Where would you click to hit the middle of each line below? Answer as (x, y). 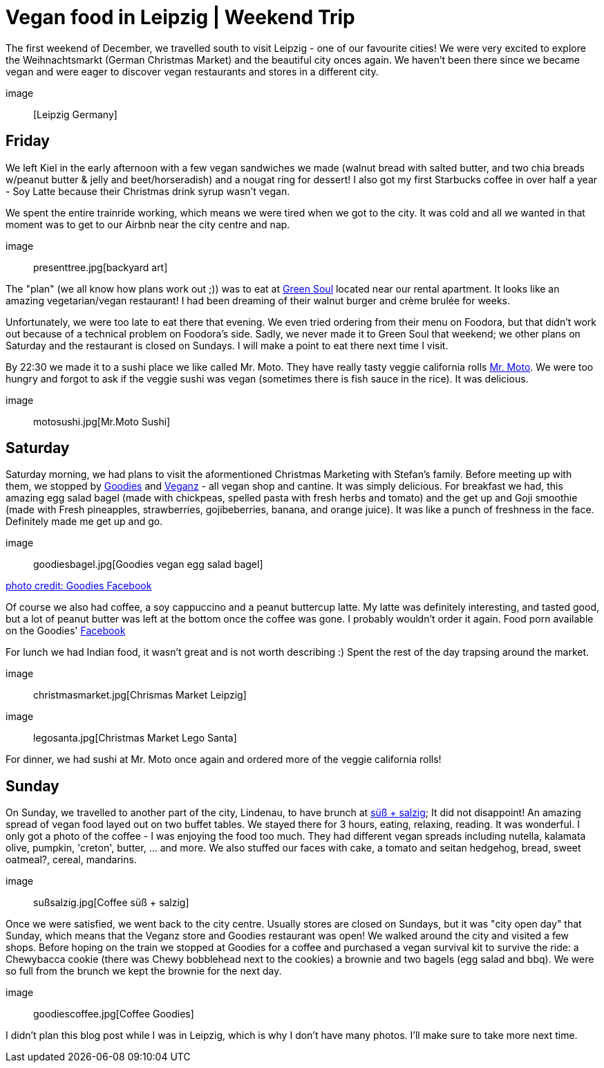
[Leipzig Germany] (75, 114)
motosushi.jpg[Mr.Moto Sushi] (102, 421)
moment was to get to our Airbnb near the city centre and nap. (148, 224)
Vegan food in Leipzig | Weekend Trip (180, 17)
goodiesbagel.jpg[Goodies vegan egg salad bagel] (148, 564)
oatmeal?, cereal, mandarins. (71, 860)
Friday (28, 141)
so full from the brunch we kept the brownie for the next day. (144, 971)
